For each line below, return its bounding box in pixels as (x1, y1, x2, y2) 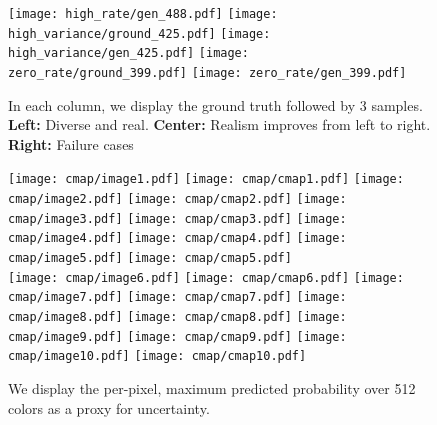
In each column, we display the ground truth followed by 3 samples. (8, 94, 423, 115)
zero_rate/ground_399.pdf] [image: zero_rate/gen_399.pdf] (8, 65, 407, 80)
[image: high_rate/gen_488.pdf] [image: (8, 7, 278, 21)
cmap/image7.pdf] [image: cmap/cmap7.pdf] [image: (8, 290, 347, 305)
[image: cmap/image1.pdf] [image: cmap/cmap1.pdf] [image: (8, 172, 404, 187)
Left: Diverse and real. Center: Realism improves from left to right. (8, 114, 431, 135)
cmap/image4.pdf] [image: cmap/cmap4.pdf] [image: (8, 231, 347, 246)
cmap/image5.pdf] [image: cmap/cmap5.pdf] (8, 251, 292, 266)
